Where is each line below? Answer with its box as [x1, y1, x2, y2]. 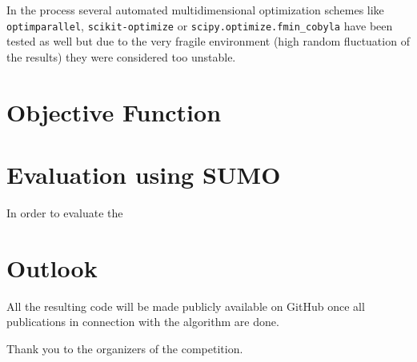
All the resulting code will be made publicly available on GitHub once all [6, 297, 365, 314]
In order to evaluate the [6, 204, 123, 221]
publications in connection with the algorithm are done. [6, 313, 279, 330]
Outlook [6, 251, 98, 284]
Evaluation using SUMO [6, 158, 281, 190]
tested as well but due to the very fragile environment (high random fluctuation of [6, 33, 410, 50]
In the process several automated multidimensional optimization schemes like [6, 2, 384, 18]
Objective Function [6, 95, 222, 128]
